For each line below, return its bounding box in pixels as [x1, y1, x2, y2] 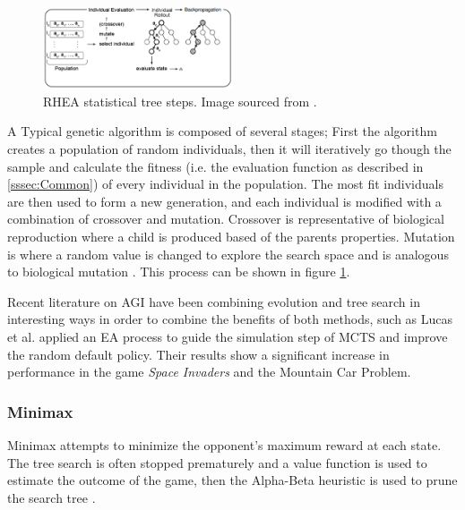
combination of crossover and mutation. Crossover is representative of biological [7, 209, 444, 228]
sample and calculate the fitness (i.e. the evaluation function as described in [7, 157, 424, 175]
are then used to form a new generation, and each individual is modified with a [7, 191, 442, 210]
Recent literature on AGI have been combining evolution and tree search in [7, 292, 420, 310]
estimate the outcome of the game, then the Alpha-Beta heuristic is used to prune [7, 471, 458, 489]
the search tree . [7, 488, 96, 506]
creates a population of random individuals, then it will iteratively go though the [7, 140, 452, 158]
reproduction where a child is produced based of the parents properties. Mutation [7, 227, 455, 246]
